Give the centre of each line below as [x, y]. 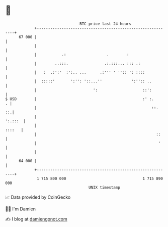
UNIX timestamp [104, 187]
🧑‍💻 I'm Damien [21, 209]
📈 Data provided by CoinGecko [38, 197]
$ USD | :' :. [80, 99]
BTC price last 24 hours [106, 24]
